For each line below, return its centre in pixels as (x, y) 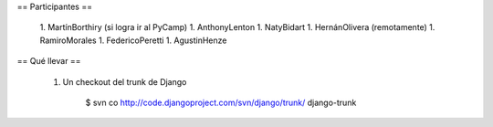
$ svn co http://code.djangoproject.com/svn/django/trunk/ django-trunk (221, 102)
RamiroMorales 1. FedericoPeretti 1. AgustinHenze (133, 40)
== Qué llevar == (49, 61)
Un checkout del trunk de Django (125, 81)
